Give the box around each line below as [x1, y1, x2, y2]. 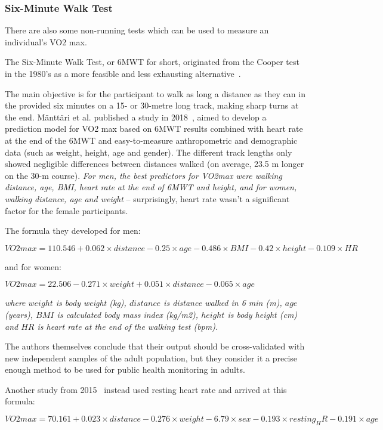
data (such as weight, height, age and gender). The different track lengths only [5, 146, 292, 158]
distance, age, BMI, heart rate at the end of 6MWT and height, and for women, [5, 181, 297, 193]
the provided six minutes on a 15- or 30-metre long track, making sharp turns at [5, 99, 299, 112]
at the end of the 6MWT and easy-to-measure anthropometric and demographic [5, 134, 298, 146]
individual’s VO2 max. [5, 35, 87, 48]
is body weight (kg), [55, 296, 126, 309]
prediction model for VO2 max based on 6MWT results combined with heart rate [5, 122, 303, 135]
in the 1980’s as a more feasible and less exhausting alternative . [5, 67, 241, 79]
